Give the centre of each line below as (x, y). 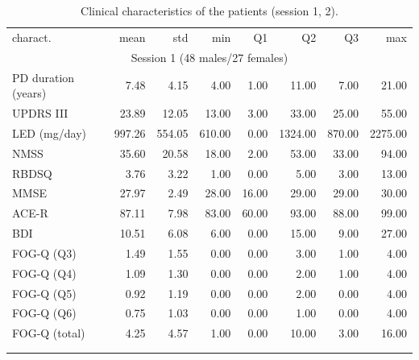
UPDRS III (40, 112)
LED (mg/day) (49, 132)
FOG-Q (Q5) (44, 293)
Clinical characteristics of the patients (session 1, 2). (209, 10)
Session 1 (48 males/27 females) (209, 57)
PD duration (44, 77)
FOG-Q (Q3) (44, 252)
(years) (29, 93)
